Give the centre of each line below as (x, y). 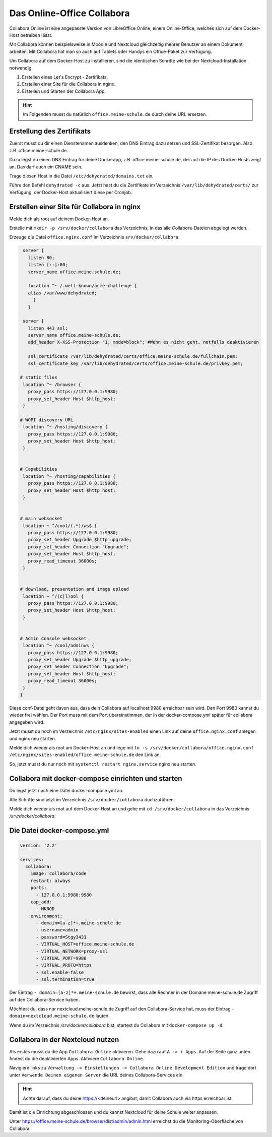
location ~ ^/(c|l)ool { (53, 596)
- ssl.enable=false (60, 972)
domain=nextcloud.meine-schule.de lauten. (60, 1016)
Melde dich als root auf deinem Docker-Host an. (59, 219)
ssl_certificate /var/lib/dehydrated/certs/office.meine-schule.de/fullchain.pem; (133, 356)
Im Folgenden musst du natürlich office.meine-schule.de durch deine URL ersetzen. (115, 114)
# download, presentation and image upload (75, 589)
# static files (39, 377)
